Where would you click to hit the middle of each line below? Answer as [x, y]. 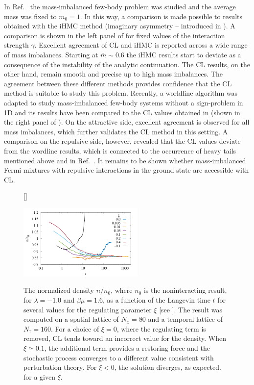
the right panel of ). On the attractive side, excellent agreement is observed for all [127, 122]
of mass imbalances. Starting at [51, 54]
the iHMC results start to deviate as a [184, 54]
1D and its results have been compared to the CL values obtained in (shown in [122, 112]
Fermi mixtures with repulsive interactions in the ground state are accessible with [127, 170]
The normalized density [59, 290]
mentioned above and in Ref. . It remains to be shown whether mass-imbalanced [125, 160]
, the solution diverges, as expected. [168, 367]
